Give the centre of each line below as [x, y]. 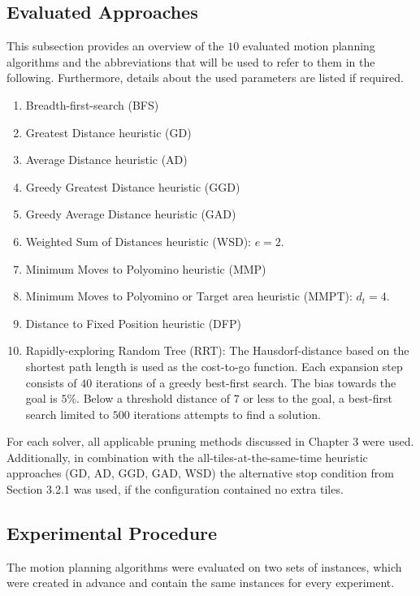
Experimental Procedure [112, 533]
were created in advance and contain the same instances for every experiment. [201, 583]
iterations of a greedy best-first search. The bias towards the [246, 382]
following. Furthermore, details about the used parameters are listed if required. [205, 78]
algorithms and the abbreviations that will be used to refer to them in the [191, 61]
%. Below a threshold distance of [149, 398]
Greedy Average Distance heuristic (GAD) [131, 214]
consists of [51, 382]
